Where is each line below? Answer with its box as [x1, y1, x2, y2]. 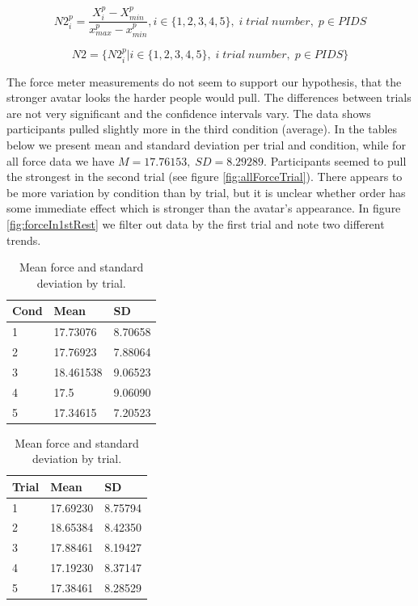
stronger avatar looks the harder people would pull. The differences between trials [6, 89, 412, 106]
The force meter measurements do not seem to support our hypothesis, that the [6, 73, 402, 90]
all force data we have [6, 152, 115, 169]
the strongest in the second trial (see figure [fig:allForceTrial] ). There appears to [6, 168, 403, 185]
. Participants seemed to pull [264, 152, 407, 169]
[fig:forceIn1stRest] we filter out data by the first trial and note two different [6, 215, 385, 232]
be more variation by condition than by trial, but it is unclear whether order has [6, 183, 406, 200]
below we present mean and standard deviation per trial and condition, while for [6, 136, 406, 153]
